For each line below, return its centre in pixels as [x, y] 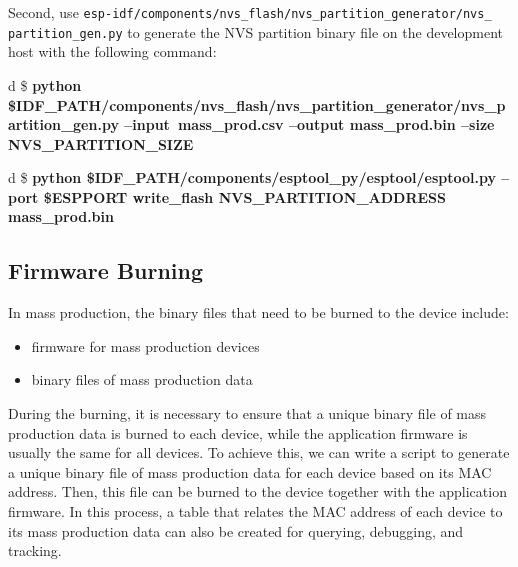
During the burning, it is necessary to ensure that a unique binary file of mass [247, 413]
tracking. [35, 550]
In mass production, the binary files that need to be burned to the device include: [258, 312]
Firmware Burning [106, 270]
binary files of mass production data [142, 379]
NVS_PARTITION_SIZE [101, 143]
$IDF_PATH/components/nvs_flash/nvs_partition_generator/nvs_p [257, 104]
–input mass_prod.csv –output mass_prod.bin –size [309, 124]
